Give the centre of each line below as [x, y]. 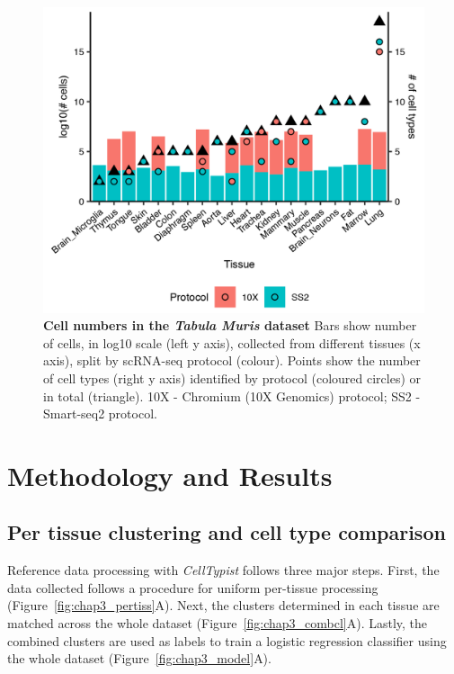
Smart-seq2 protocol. [100, 413]
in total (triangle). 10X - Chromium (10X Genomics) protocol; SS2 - [232, 395]
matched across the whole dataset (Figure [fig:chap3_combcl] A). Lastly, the [218, 623]
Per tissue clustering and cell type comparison [227, 532]
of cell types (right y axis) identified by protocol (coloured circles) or [232, 377]
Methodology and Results [170, 475]
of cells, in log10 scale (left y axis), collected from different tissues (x [232, 342]
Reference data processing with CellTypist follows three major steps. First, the [223, 570]
